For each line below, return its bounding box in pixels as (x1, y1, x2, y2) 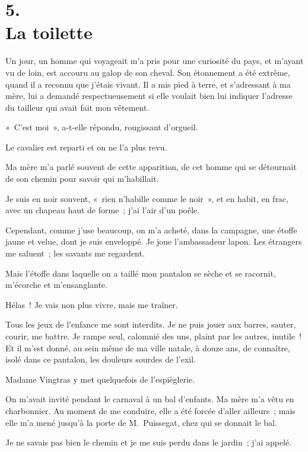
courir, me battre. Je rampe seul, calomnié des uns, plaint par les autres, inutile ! (5, 330, 301, 342)
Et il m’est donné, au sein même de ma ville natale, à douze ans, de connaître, (5, 341, 290, 354)
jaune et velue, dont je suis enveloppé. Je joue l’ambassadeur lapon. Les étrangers (5, 235, 302, 248)
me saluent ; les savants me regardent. (5, 247, 145, 259)
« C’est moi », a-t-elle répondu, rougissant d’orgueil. (5, 121, 198, 133)
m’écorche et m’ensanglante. (5, 278, 107, 291)
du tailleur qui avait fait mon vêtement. (5, 101, 150, 113)
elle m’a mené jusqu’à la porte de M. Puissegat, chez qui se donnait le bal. (5, 416, 277, 428)
